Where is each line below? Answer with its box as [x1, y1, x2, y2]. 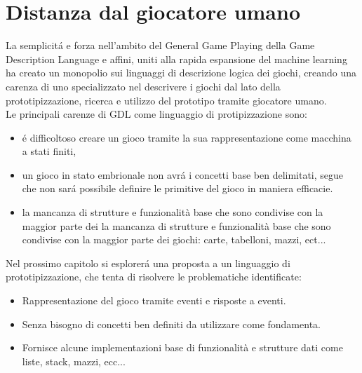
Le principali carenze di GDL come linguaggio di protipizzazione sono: [6, 107, 307, 121]
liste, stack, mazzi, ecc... [22, 353, 126, 368]
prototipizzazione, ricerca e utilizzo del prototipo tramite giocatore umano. [6, 93, 327, 107]
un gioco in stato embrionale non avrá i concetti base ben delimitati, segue [22, 167, 344, 182]
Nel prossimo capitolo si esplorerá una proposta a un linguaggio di [6, 255, 290, 270]
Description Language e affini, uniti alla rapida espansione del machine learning [6, 51, 347, 66]
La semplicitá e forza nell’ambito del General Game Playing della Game [6, 38, 315, 53]
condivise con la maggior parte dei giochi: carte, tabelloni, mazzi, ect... [22, 232, 326, 247]
